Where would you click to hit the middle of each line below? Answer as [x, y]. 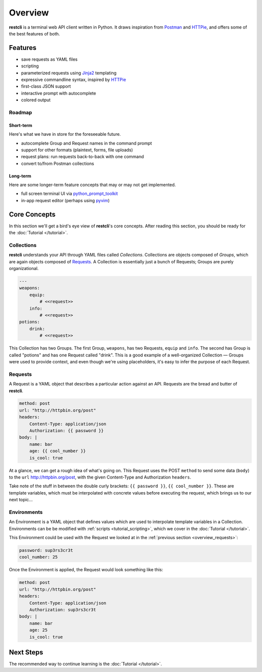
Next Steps [26, 652]
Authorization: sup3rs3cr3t [63, 609]
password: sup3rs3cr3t [46, 551]
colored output [36, 100]
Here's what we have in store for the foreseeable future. [65, 134]
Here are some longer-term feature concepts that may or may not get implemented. [92, 185]
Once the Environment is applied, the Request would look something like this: [86, 570]
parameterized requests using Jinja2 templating [69, 73]
